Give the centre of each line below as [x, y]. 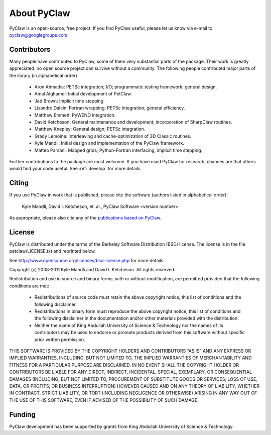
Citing [19, 183]
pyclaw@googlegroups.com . [39, 35]
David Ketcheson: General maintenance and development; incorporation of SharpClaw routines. [133, 122]
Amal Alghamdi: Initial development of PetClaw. [83, 94]
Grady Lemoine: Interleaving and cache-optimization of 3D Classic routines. [113, 136]
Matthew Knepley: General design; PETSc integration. [90, 129]
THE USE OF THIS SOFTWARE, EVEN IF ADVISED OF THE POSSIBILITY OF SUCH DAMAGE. [104, 400]
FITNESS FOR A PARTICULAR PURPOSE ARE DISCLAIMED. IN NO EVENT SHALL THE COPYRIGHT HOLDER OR [124, 365]
